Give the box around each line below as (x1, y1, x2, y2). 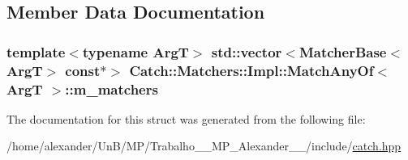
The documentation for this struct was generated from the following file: (6, 110, 366, 127)
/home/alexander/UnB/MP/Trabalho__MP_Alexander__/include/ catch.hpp (6, 137, 402, 154)
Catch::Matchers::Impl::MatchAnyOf (129, 60, 374, 80)
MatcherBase (298, 41, 387, 61)
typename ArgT (82, 41, 189, 61)
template (6, 41, 66, 61)
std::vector (211, 41, 282, 61)
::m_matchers (65, 78, 158, 99)
